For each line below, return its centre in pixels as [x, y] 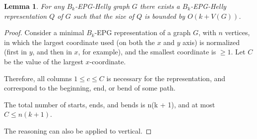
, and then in [52, 52]
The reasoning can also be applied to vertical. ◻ [78, 130]
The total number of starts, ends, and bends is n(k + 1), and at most [110, 104]
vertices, [237, 32]
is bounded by [165, 16]
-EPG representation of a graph [143, 32]
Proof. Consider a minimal [44, 32]
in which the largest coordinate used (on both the [79, 42]
